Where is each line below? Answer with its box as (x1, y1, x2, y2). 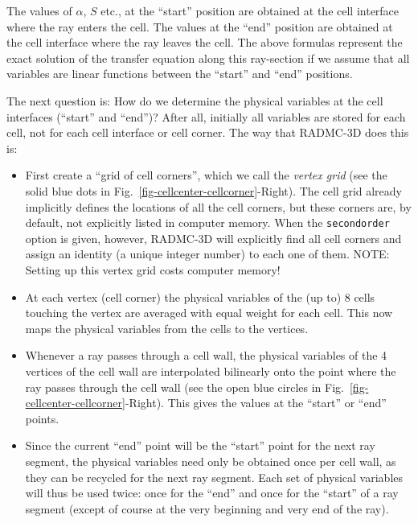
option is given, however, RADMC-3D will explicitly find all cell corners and (25, 229, 402, 246)
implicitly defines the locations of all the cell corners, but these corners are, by (25, 198, 412, 215)
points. (25, 410, 59, 426)
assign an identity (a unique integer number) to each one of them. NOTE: (25, 245, 390, 262)
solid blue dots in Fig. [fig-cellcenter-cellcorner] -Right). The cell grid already (25, 182, 403, 199)
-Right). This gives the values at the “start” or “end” (125, 394, 387, 411)
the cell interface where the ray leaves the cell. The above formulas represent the (6, 34, 403, 51)
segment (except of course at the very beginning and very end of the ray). (25, 500, 389, 517)
